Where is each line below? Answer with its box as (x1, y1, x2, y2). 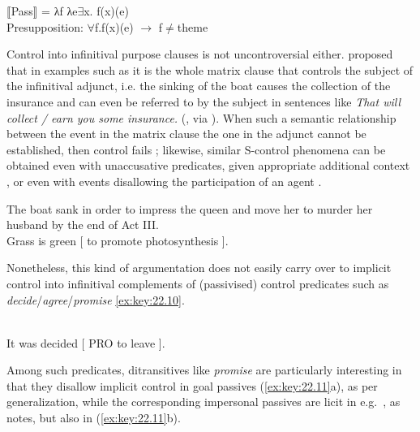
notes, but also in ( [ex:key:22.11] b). (6, 409, 181, 426)
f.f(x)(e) (94, 18, 134, 35)
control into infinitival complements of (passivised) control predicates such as (6, 274, 389, 292)
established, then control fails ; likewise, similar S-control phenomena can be (6, 140, 386, 158)
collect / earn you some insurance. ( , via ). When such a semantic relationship (6, 109, 396, 126)
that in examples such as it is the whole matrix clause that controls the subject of (6, 61, 414, 78)
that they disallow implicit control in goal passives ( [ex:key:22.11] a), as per (6, 377, 378, 394)
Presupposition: (6, 18, 84, 35)
